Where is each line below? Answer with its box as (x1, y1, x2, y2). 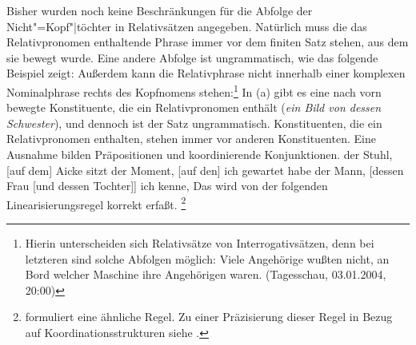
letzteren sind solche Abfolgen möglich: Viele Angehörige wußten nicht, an (25, 250, 390, 267)
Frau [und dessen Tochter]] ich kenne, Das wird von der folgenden (6, 177, 328, 194)
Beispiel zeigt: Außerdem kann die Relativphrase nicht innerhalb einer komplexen (6, 65, 406, 81)
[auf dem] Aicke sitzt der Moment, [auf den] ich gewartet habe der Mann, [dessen (6, 161, 404, 178)
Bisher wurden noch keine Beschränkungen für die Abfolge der (6, 2, 313, 18)
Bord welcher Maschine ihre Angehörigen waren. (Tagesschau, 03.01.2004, (25, 266, 386, 283)
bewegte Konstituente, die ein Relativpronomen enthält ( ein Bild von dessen (6, 99, 382, 116)
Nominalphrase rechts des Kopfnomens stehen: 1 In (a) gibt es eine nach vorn (6, 81, 382, 100)
